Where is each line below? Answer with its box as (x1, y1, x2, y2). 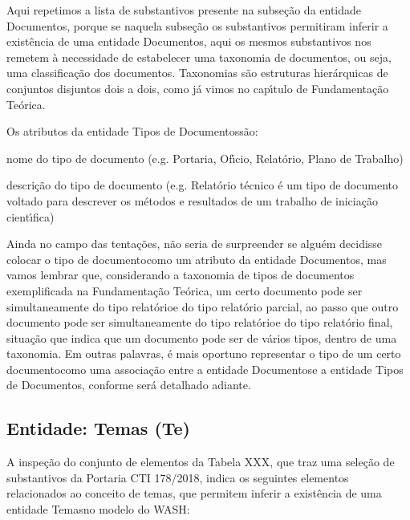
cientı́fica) (6, 208, 55, 225)
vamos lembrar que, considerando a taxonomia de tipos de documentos (6, 266, 355, 283)
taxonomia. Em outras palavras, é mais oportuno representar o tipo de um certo (6, 345, 401, 362)
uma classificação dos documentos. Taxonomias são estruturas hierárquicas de (6, 64, 388, 81)
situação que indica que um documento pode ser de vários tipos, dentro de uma (6, 329, 397, 346)
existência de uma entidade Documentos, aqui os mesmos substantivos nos (6, 33, 371, 50)
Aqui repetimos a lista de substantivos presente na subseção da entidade (6, 2, 362, 18)
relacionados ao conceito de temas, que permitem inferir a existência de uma (6, 485, 382, 502)
